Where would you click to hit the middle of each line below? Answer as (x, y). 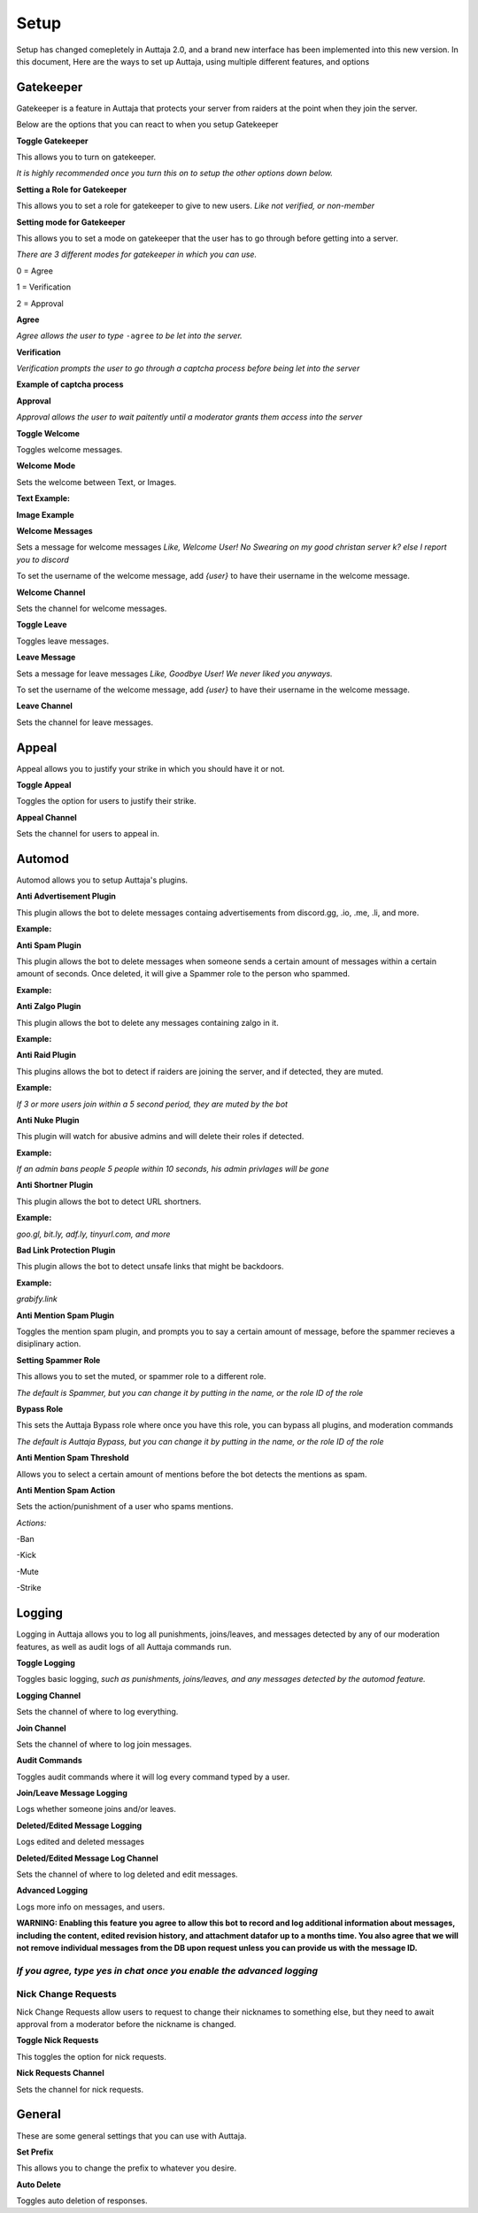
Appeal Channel (46, 817)
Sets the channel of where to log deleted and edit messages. (127, 1874)
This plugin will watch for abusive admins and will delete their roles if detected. (160, 1137)
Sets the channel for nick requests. (80, 2089)
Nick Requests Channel (61, 2073)
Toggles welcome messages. (69, 450)
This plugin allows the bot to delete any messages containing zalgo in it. (147, 1022)
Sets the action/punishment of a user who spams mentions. (125, 1507)
